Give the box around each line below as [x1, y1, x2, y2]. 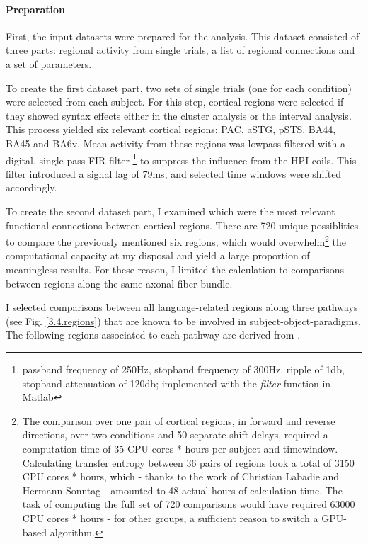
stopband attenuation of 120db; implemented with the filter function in [22, 375, 331, 390]
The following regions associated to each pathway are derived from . [6, 327, 301, 342]
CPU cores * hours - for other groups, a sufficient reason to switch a [22, 510, 318, 525]
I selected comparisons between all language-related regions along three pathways [6, 300, 358, 314]
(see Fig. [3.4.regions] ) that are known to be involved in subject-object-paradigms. [6, 313, 361, 328]
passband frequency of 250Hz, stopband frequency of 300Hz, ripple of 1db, [22, 361, 345, 376]
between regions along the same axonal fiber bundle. [6, 276, 233, 290]
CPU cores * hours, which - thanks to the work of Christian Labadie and [22, 469, 340, 484]
